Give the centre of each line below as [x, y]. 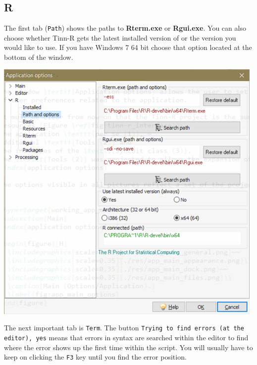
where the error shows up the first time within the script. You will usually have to [128, 347]
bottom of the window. [39, 57]
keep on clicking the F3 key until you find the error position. [95, 357]
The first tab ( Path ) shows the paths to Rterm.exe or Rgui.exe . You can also [125, 28]
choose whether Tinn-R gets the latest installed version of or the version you [120, 37]
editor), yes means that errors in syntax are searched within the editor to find [126, 337]
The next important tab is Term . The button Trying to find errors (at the [124, 328]
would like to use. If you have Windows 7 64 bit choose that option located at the [128, 47]
